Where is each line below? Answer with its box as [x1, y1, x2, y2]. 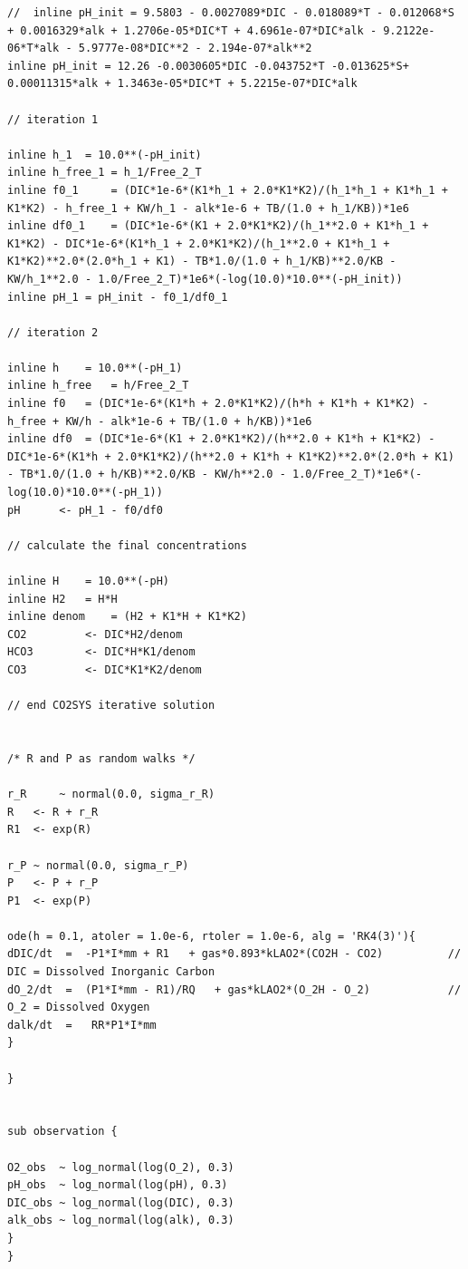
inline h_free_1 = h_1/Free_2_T [7, 166, 202, 179]
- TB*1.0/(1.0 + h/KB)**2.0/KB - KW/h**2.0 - [7, 468, 286, 481]
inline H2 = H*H [7, 592, 118, 605]
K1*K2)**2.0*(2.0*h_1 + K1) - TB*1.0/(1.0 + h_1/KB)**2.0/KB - [7, 255, 396, 268]
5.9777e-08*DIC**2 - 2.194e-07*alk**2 [78, 42, 312, 55]
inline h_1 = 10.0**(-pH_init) [7, 148, 202, 161]
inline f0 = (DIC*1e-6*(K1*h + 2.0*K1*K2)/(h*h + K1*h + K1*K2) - [7, 397, 429, 411]
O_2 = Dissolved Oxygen [7, 1001, 150, 1014]
